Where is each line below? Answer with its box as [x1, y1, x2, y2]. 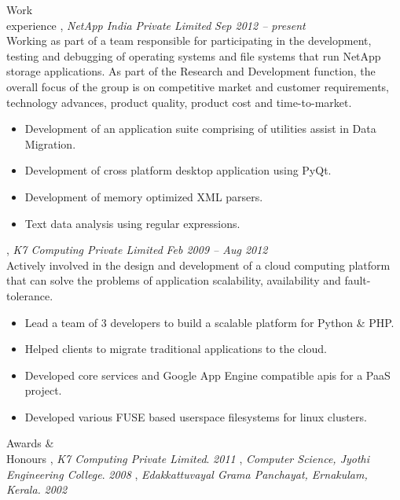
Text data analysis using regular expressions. [24, 215, 240, 231]
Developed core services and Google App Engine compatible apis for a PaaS [24, 366, 391, 383]
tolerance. [6, 287, 53, 303]
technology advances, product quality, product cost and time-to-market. [6, 94, 352, 110]
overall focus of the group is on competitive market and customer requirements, [6, 78, 390, 94]
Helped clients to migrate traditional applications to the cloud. [24, 340, 327, 357]
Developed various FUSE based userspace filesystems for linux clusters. [24, 408, 367, 425]
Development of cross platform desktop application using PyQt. [24, 162, 332, 178]
